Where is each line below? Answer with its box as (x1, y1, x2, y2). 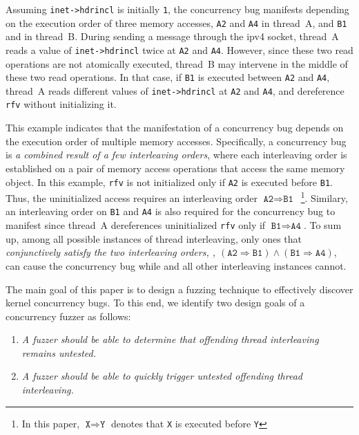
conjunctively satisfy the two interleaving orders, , (6, 245, 215, 259)
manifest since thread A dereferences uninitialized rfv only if (6, 218, 266, 232)
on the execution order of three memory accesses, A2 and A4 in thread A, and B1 (6, 15, 347, 30)
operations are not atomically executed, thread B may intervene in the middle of (6, 56, 348, 71)
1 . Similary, (300, 189, 348, 205)
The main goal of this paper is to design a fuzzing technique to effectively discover (6, 281, 353, 296)
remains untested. (21, 345, 96, 360)
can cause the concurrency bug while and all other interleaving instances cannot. (6, 258, 347, 272)
